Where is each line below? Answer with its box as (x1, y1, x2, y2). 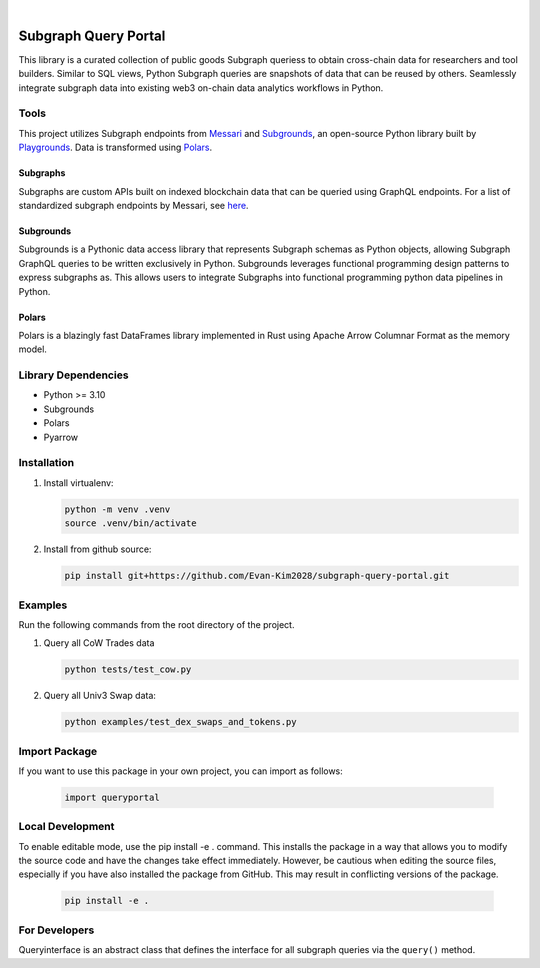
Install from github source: (43, 543, 152, 555)
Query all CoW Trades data (43, 637, 155, 649)
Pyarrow (43, 431, 79, 443)
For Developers (18, 923, 95, 937)
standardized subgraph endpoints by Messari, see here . (18, 200, 249, 211)
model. (18, 343, 47, 355)
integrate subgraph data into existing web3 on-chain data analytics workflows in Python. (18, 81, 384, 94)
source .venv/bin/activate (64, 518, 197, 529)
